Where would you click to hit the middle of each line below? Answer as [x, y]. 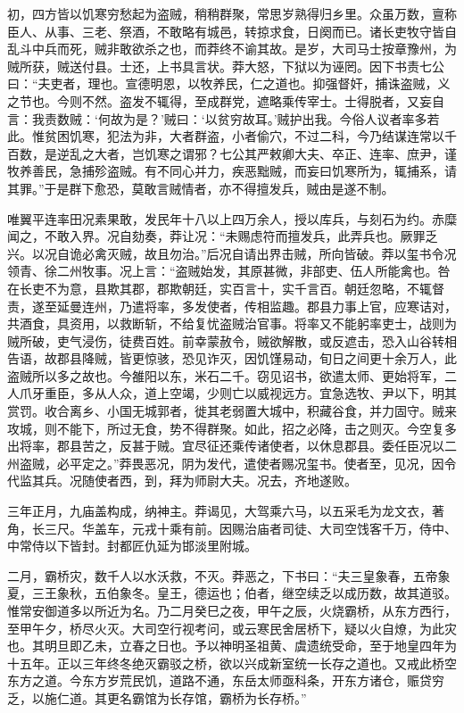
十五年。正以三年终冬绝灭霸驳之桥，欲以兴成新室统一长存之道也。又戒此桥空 [232, 663]
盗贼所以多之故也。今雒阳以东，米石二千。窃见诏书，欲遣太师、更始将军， [226, 375]
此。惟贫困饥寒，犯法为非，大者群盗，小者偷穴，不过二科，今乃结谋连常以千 [232, 136]
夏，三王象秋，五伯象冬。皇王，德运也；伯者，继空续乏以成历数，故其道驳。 [232, 593]
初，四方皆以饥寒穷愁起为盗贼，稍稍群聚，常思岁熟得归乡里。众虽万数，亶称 [232, 13]
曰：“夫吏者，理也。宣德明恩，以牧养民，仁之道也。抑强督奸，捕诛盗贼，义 [229, 83]
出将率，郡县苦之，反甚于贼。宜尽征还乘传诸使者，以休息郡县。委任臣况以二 [232, 446]
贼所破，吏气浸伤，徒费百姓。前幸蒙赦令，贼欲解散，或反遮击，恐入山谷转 [226, 340]
